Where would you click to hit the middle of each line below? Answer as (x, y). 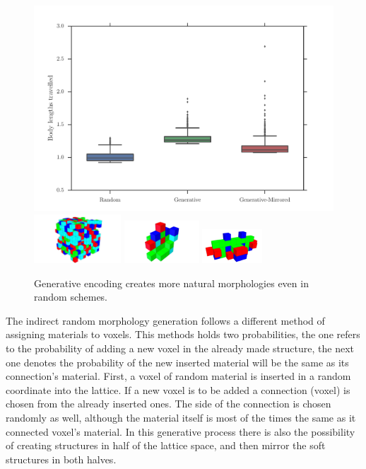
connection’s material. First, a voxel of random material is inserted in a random (178, 376)
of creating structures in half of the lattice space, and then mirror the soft (166, 445)
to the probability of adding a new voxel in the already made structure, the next (180, 348)
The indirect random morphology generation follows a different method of (165, 320)
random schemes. (71, 297)
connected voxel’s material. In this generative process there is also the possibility (181, 431)
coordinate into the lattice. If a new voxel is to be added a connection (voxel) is (178, 389)
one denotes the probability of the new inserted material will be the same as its (177, 362)
